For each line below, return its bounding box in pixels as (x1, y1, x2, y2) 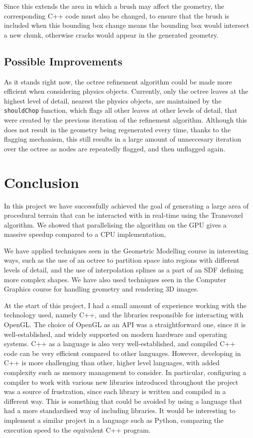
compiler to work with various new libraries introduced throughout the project (4, 376, 238, 387)
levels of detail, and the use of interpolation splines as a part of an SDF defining (4, 265, 244, 275)
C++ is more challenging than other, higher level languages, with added (4, 357, 220, 368)
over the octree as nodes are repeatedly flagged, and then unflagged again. (4, 143, 226, 153)
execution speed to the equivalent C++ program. (4, 424, 151, 435)
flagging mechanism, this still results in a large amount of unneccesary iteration (4, 134, 241, 144)
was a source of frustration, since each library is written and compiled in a (4, 386, 226, 396)
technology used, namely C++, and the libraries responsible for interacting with (4, 310, 244, 320)
